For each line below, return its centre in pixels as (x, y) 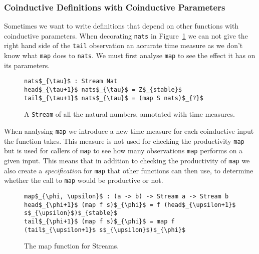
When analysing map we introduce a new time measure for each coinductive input (129, 131)
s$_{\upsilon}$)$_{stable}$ (71, 213)
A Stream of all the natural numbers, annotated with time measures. (129, 114)
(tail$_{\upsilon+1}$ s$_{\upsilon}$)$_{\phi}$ (105, 230)
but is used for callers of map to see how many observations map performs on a (123, 151)
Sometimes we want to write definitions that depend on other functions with (121, 26)
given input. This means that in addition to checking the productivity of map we (127, 160)
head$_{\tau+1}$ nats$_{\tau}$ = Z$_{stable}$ (103, 90)
